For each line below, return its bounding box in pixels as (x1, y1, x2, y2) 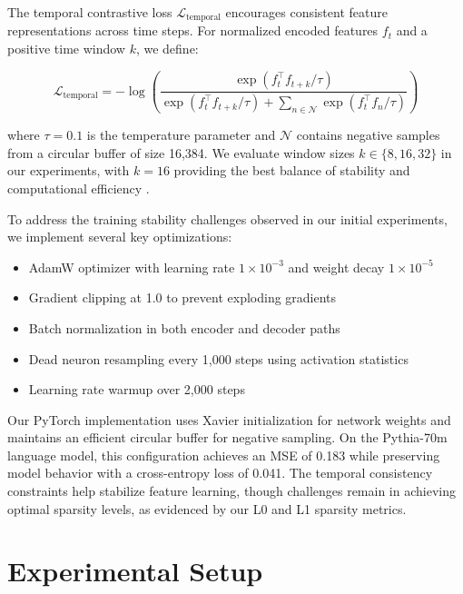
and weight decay (288, 257, 385, 276)
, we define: (135, 39, 199, 58)
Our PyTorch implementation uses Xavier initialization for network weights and (7, 410, 451, 429)
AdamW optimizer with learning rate (28, 257, 235, 276)
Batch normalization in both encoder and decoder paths (28, 318, 340, 337)
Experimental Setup (7, 552, 263, 589)
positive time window (7, 39, 125, 58)
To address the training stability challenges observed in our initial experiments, (7, 209, 448, 228)
